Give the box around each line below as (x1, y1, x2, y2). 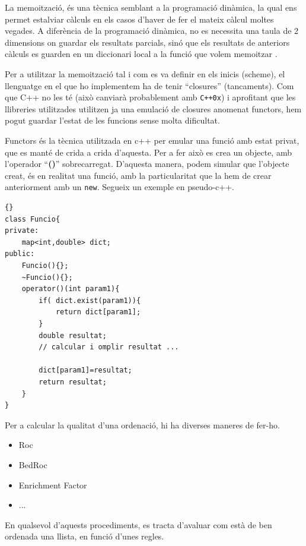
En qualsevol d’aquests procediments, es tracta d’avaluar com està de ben (5, 518, 272, 531)
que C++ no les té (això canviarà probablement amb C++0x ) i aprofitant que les (5, 91, 296, 103)
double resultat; (39, 331, 107, 340)
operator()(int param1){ (21, 285, 120, 293)
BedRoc (18, 458, 47, 471)
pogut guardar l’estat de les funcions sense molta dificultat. (5, 114, 220, 127)
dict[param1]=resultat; (39, 366, 132, 375)
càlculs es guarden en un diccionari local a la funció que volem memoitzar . (5, 48, 278, 60)
